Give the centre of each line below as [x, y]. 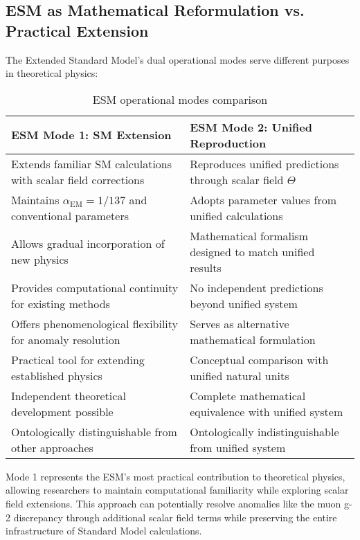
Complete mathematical [248, 395]
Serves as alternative [240, 323]
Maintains [35, 199]
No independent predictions [256, 287]
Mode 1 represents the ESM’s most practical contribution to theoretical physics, [175, 476]
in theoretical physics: [52, 73]
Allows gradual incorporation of [88, 244]
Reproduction [228, 143]
